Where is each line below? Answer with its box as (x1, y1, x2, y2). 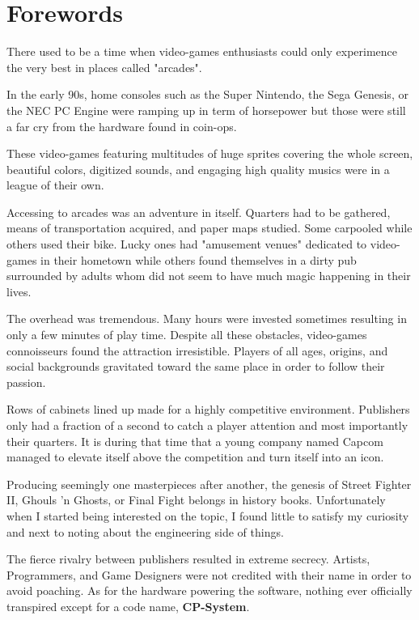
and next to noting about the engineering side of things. (6, 523, 284, 540)
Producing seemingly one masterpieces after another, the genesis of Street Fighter (6, 475, 412, 492)
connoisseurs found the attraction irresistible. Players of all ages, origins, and (6, 342, 388, 359)
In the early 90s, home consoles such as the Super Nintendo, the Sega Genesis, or (6, 86, 408, 103)
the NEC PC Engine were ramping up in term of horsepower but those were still (6, 101, 406, 118)
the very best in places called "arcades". (6, 58, 202, 75)
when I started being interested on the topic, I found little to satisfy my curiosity (6, 507, 409, 524)
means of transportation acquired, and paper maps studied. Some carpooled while (6, 219, 413, 236)
